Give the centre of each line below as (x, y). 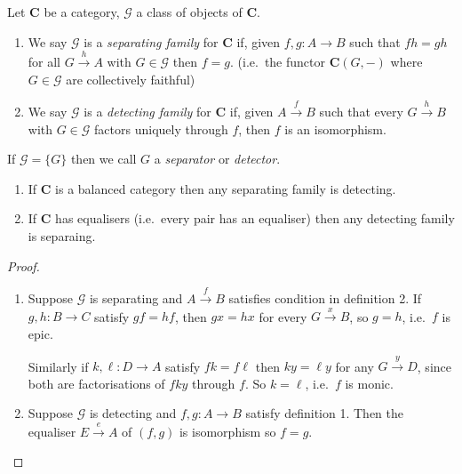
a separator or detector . (217, 159)
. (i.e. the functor (277, 61)
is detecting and (133, 413)
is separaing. (62, 235)
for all (44, 61)
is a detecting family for (147, 111)
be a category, (82, 12)
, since (434, 366)
